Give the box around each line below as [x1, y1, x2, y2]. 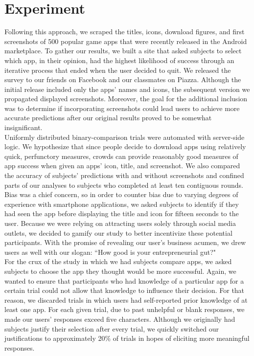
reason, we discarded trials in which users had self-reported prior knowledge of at [4, 294, 248, 305]
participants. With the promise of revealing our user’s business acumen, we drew [4, 237, 246, 247]
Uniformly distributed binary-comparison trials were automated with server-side [4, 132, 245, 142]
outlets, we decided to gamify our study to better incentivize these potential [4, 227, 232, 238]
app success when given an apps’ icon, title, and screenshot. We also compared [4, 160, 240, 171]
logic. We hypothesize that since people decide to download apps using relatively [4, 141, 246, 152]
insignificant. [4, 122, 43, 133]
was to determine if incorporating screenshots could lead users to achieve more [4, 103, 240, 113]
